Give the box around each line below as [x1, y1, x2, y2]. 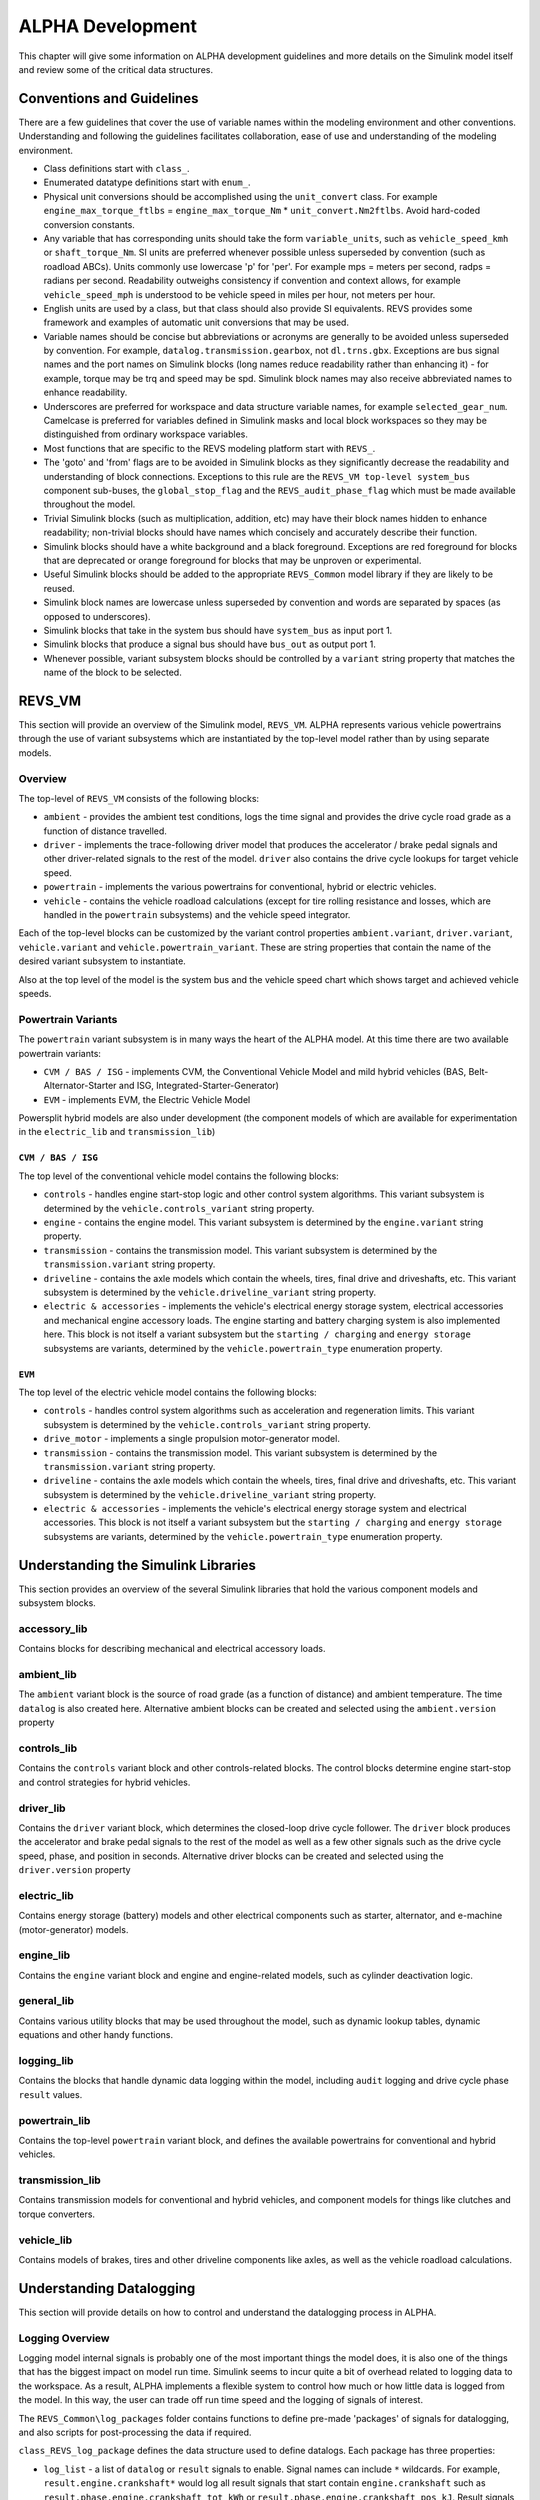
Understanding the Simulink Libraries [18, 1556, 257, 1574]
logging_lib [18, 2054, 74, 2068]
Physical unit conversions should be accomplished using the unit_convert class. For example [43, 190, 438, 202]
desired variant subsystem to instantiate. [18, 955, 187, 967]
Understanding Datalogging [18, 2280, 196, 2297]
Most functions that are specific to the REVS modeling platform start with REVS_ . [43, 442, 376, 454]
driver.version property [18, 1864, 131, 1876]
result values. [18, 2088, 83, 2100]
